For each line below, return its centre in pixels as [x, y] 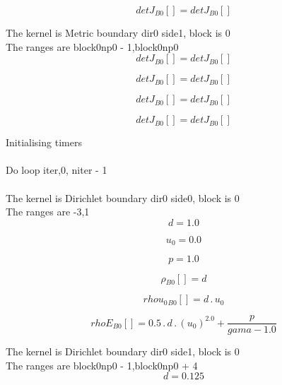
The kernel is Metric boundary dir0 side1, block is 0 [118, 32]
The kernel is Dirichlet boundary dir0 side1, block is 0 [123, 351]
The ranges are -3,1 [48, 212]
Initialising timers [44, 142]
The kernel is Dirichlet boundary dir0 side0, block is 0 [123, 197]
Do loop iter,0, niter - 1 [57, 170]
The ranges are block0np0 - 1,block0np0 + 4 [102, 365]
